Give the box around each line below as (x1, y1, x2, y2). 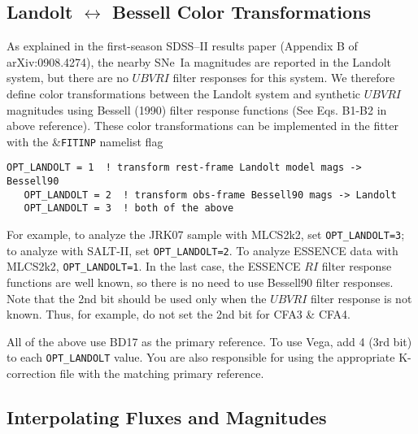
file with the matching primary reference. (59, 365, 264, 382)
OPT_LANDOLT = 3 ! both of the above (24, 202, 234, 215)
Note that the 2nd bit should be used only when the (7, 289, 267, 306)
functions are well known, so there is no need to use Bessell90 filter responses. (7, 274, 394, 291)
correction (7, 365, 56, 382)
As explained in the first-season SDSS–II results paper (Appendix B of (7, 37, 358, 54)
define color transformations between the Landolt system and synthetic (7, 85, 361, 102)
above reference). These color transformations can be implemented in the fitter (7, 117, 398, 134)
